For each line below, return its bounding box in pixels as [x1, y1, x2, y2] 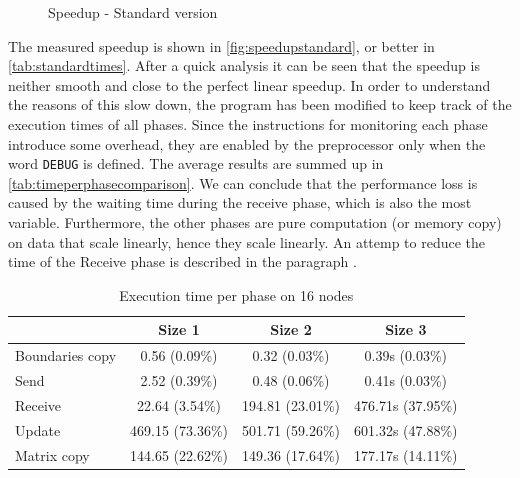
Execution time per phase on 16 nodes [119, 284, 354, 305]
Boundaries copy [15, 345, 117, 366]
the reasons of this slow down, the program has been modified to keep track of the [8, 94, 512, 115]
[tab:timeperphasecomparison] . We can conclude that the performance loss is [8, 172, 478, 193]
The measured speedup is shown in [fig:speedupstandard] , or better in [8, 35, 435, 56]
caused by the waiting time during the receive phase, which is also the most [8, 192, 472, 213]
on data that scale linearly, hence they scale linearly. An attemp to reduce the [8, 231, 486, 252]
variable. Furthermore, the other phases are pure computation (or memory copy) [8, 212, 502, 232]
